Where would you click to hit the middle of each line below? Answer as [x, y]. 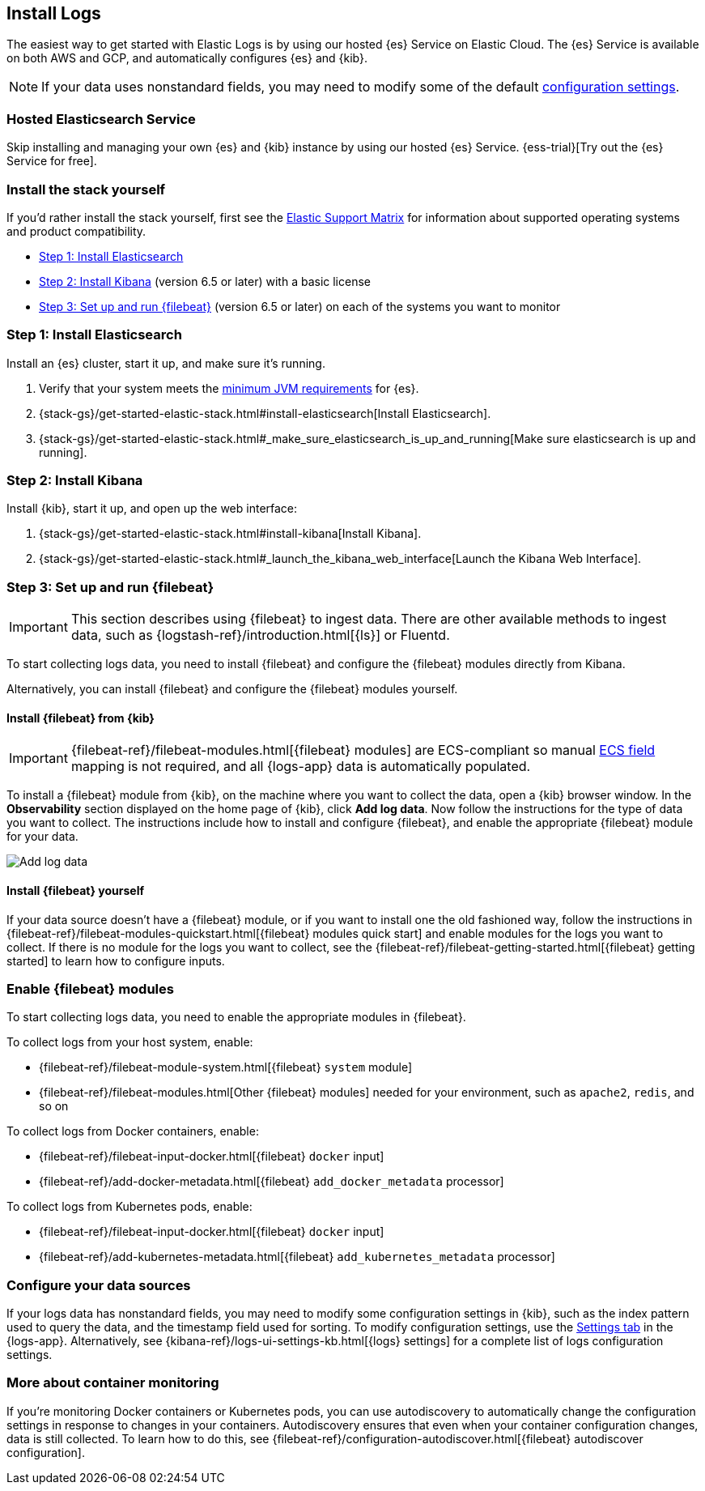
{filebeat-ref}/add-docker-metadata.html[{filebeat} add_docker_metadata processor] [272, 1182]
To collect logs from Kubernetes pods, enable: [130, 1207]
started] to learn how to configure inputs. [116, 961]
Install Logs [54, 13]
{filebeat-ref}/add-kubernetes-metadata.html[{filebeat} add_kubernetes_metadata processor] [297, 1257]
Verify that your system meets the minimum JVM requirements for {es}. [229, 388]
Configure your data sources [99, 1285]
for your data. [42, 837]
